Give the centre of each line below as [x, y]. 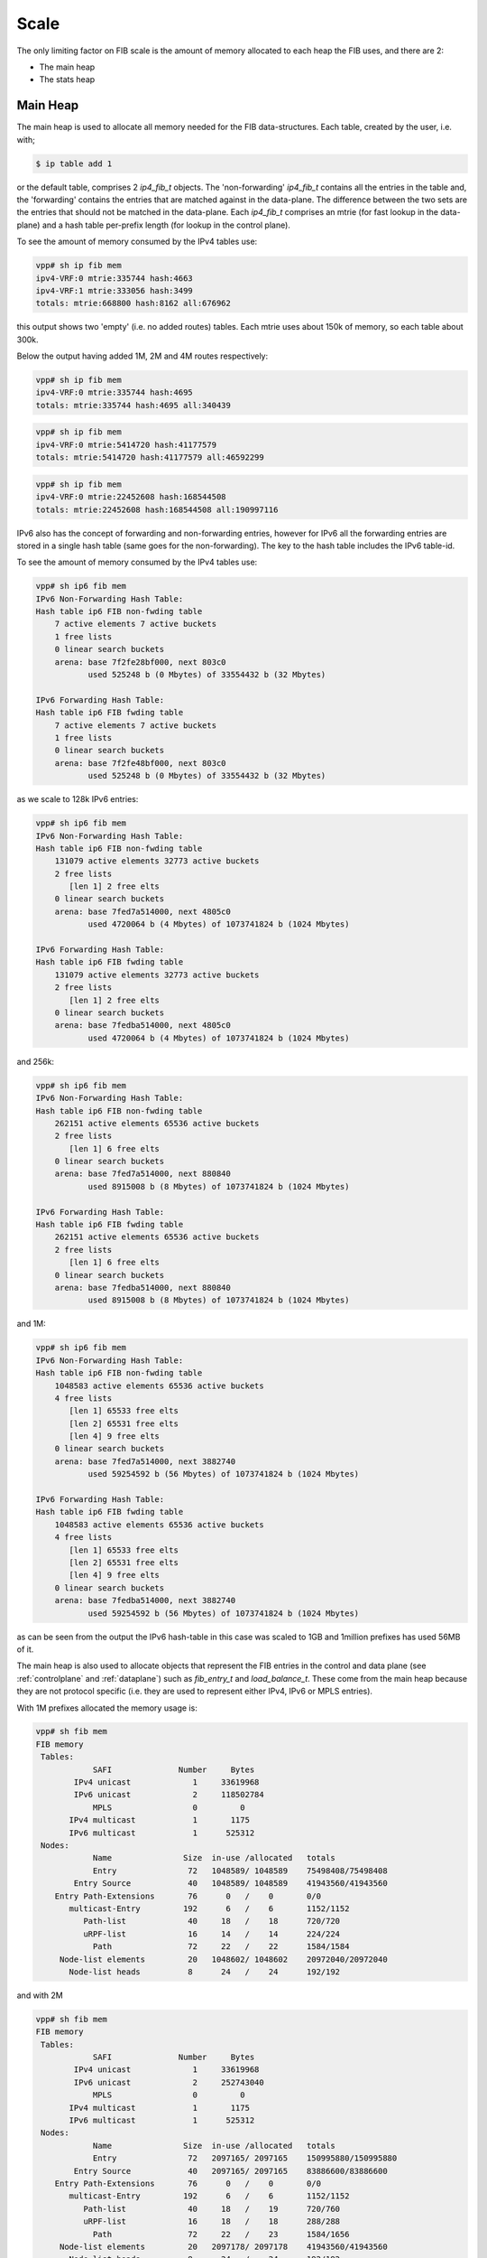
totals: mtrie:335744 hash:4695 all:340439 [133, 405]
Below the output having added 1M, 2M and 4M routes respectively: [142, 356]
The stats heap [67, 79]
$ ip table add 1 [74, 163]
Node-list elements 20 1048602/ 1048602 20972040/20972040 [223, 1959]
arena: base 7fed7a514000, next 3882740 [145, 1461]
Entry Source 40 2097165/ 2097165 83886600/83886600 [230, 2171]
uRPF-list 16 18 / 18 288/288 [211, 2221]
